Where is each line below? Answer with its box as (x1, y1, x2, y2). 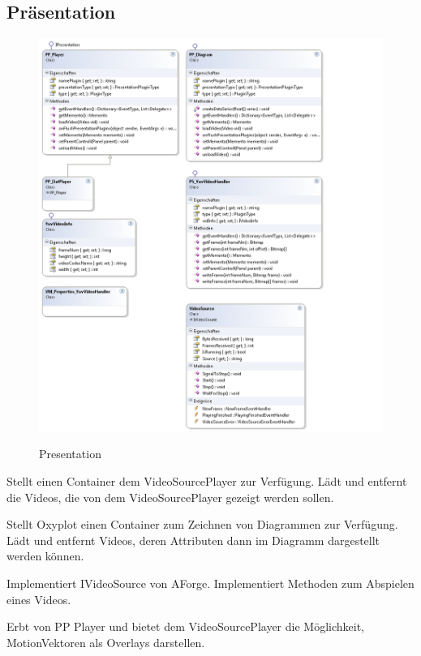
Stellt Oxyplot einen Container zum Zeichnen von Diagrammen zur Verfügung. (6, 516, 398, 533)
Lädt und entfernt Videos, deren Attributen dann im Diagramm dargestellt (6, 531, 380, 548)
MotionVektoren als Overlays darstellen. (6, 633, 205, 650)
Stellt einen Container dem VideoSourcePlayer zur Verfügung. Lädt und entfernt (6, 472, 407, 489)
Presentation (39, 445, 101, 462)
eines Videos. (6, 590, 71, 607)
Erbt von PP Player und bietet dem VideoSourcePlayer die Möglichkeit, (6, 618, 364, 635)
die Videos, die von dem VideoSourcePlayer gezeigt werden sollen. (6, 488, 334, 505)
